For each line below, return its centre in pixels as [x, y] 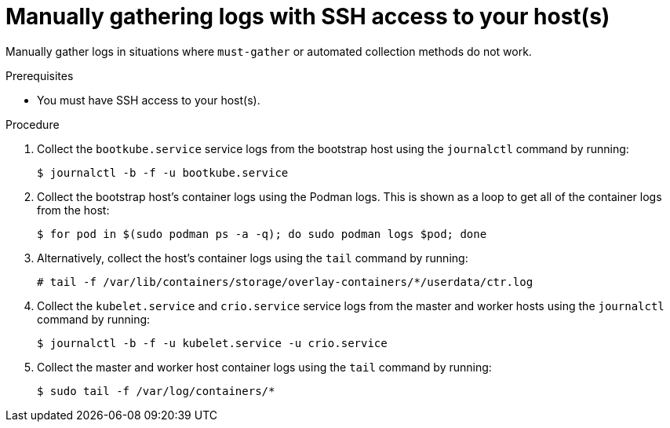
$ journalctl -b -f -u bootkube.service [163, 172]
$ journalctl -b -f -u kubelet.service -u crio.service [212, 343]
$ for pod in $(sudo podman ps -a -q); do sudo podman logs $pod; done [262, 234]
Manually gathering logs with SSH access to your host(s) [308, 16]
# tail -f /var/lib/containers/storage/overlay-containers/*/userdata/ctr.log [285, 282]
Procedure [33, 124]
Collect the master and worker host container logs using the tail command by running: [264, 367]
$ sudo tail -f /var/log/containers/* [156, 391]
